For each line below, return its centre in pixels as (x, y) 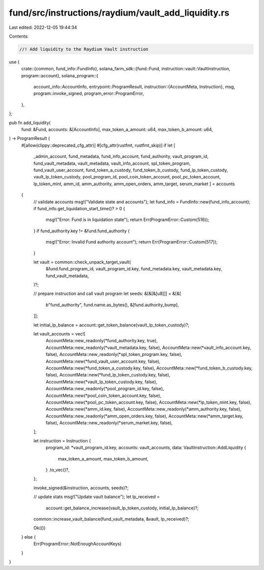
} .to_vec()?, (58, 470)
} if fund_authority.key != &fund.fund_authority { (82, 231)
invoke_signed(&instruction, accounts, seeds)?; (81, 488)
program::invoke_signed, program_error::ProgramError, (89, 93)
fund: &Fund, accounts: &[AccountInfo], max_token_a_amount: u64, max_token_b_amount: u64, (117, 130)
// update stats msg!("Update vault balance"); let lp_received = (97, 497)
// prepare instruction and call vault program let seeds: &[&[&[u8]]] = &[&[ (107, 294)
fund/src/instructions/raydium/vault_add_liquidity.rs (119, 13)
